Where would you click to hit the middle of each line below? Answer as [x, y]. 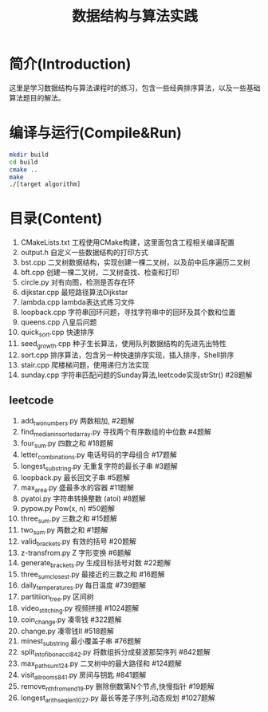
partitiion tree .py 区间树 [57, 597]
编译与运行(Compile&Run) [96, 133]
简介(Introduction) [70, 64]
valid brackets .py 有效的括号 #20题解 [78, 542]
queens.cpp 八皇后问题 [59, 322]
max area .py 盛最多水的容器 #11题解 [77, 488]
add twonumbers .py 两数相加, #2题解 [77, 421]
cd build [24, 162]
